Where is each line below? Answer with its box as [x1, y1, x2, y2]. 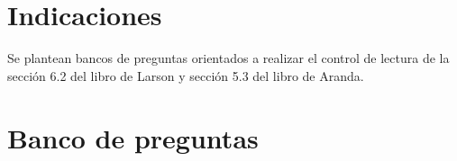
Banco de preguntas [7, 119, 259, 156]
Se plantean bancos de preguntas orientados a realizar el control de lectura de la [7, 49, 450, 67]
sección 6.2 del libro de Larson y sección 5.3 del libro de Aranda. [7, 66, 364, 85]
